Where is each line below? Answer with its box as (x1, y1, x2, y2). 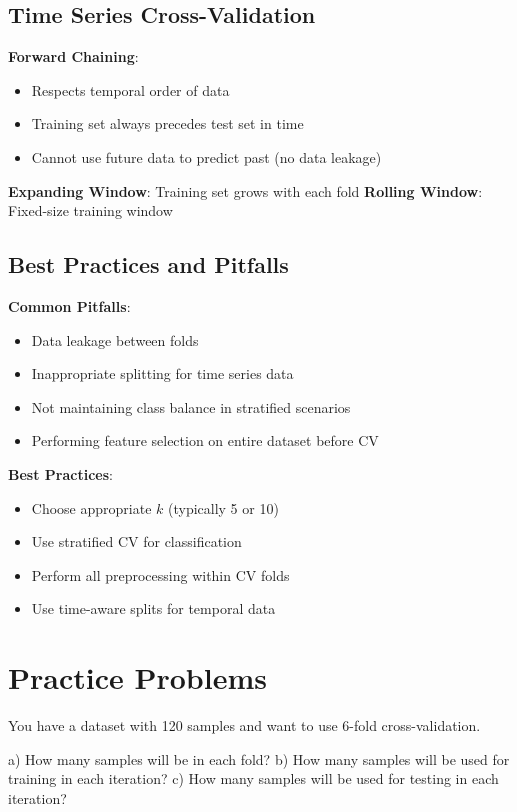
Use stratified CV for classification (31, 531, 242, 552)
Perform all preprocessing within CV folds (31, 564, 290, 585)
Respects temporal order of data (31, 79, 230, 100)
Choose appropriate (31, 497, 152, 518)
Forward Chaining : (8, 46, 139, 67)
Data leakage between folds (31, 329, 199, 350)
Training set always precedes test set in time (31, 113, 304, 134)
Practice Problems (8, 657, 267, 698)
